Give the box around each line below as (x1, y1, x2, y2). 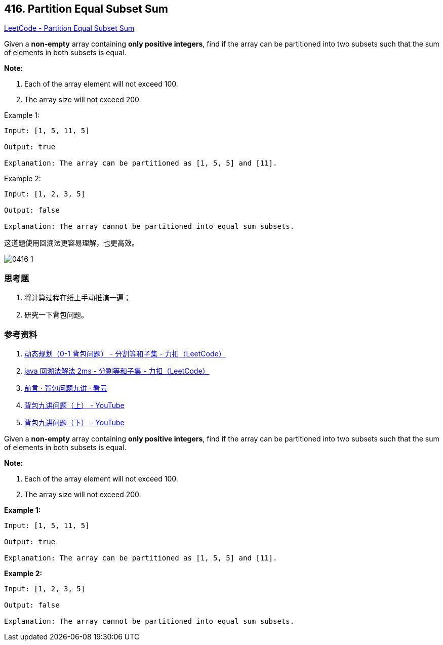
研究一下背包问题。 (24, 310, 88, 319)
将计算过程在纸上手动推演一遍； (24, 293, 131, 302)
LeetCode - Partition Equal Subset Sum (4, 24, 135, 33)
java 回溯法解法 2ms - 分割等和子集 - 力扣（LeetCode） (24, 366, 210, 375)
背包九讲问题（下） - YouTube (24, 418, 125, 427)
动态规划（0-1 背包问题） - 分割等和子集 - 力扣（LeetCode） (24, 349, 226, 358)
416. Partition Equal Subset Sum (4, 3, 168, 15)
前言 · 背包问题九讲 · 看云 (24, 383, 107, 392)
